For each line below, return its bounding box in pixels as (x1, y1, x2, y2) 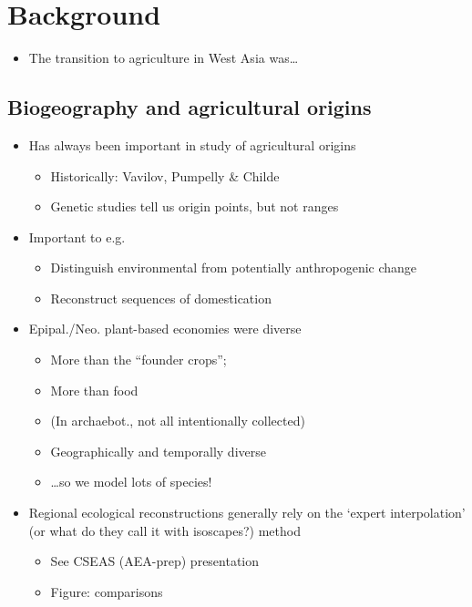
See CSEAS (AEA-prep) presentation (50, 551, 260, 571)
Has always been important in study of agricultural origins (28, 135, 356, 154)
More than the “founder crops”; (50, 350, 227, 369)
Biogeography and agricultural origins (7, 93, 372, 121)
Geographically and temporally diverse (50, 441, 266, 460)
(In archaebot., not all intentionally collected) (50, 411, 305, 430)
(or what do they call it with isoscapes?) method (28, 520, 301, 540)
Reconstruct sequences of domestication (50, 288, 272, 307)
